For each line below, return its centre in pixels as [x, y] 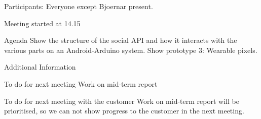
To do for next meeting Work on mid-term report [81, 83]
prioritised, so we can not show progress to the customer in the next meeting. [124, 111]
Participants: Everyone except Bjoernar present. [79, 6]
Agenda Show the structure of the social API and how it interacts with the [121, 40]
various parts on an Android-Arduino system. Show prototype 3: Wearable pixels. [131, 50]
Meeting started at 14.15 [42, 23]
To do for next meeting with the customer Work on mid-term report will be [122, 101]
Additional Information [40, 67]
